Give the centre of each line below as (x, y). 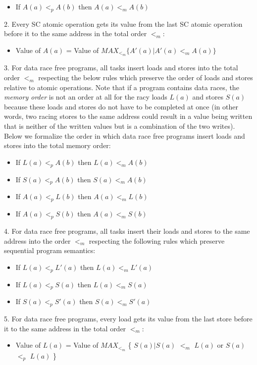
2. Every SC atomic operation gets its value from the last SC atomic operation (123, 24)
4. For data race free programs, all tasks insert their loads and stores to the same (127, 231)
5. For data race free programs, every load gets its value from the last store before (128, 319)
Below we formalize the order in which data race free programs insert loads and (125, 135)
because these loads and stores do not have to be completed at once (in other (121, 106)
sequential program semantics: (50, 250)
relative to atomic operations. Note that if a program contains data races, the (122, 87)
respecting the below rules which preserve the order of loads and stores (146, 77)
